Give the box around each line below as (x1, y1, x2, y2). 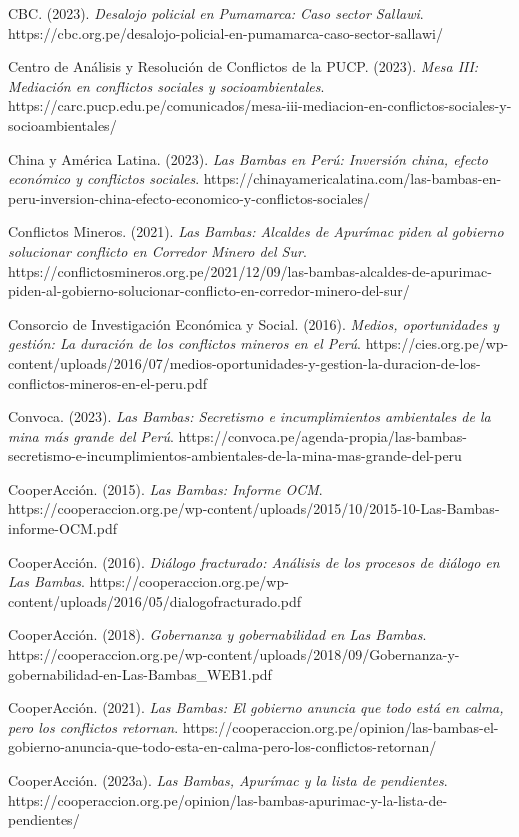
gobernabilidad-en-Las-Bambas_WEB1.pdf (8, 663, 272, 684)
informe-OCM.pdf (8, 518, 117, 539)
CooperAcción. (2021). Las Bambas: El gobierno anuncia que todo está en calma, (8, 697, 504, 718)
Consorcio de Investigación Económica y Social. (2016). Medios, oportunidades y (8, 313, 499, 334)
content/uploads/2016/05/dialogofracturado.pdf (8, 590, 302, 611)
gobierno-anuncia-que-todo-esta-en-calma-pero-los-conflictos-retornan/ (8, 736, 437, 757)
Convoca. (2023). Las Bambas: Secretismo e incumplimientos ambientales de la (8, 406, 491, 427)
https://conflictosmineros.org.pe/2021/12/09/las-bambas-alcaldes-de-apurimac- (8, 260, 492, 281)
